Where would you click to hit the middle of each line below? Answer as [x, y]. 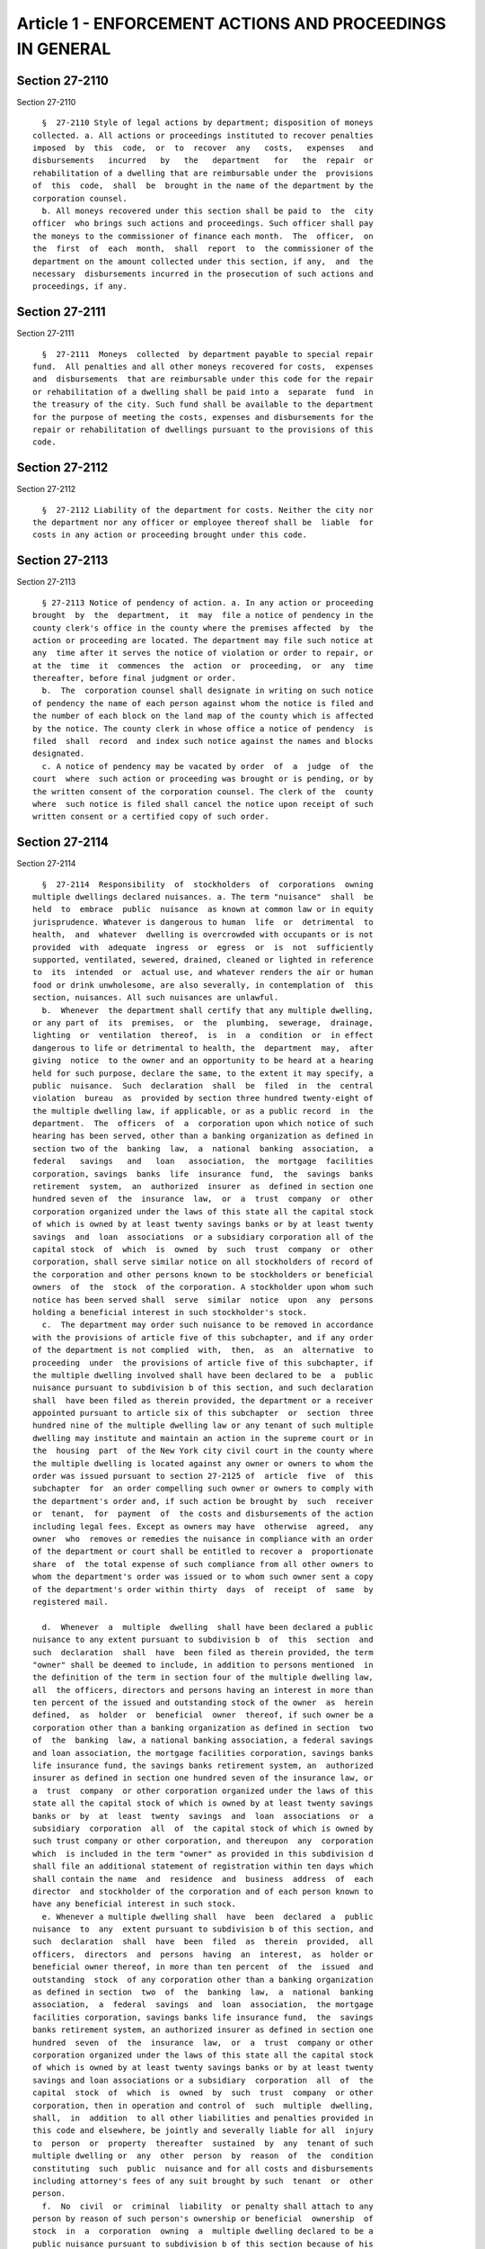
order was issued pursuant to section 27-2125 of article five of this [203, 1476]
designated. [59, 754]
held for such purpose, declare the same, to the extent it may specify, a [203, 1073]
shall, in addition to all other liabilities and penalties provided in [203, 2118]
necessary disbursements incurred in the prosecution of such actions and [203, 273]
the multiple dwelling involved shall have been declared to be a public [203, 1375]
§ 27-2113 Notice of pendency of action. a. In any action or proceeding [207, 602]
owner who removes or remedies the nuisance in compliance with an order [203, 1539]
